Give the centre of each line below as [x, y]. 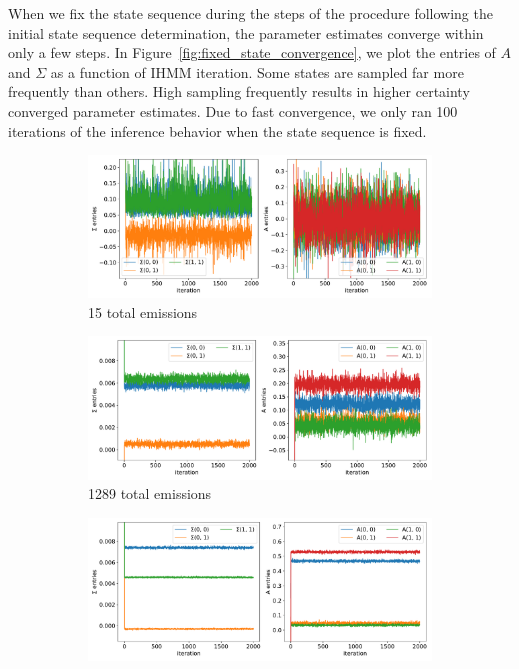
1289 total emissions [150, 493]
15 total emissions [143, 311]
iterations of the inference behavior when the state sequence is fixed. [217, 130]
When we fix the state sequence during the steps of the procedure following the [250, 13]
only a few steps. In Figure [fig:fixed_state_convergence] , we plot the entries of [252, 52]
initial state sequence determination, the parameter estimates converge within [246, 32]
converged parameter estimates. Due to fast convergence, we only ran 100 [233, 110]
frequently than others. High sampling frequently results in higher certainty [239, 91]
